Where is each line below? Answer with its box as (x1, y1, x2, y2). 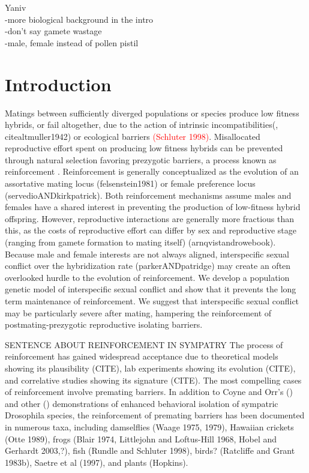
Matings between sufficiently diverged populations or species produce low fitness (5, 106, 299, 119)
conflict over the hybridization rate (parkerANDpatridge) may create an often (5, 259, 291, 272)
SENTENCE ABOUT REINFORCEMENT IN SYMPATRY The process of (5, 338, 283, 351)
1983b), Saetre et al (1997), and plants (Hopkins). (5, 456, 188, 468)
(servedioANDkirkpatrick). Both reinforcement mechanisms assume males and (5, 188, 292, 201)
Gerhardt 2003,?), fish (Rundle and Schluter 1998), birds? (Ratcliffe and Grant (5, 444, 295, 457)
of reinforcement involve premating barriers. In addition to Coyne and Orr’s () (5, 385, 293, 398)
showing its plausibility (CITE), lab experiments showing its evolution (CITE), (5, 361, 296, 374)
